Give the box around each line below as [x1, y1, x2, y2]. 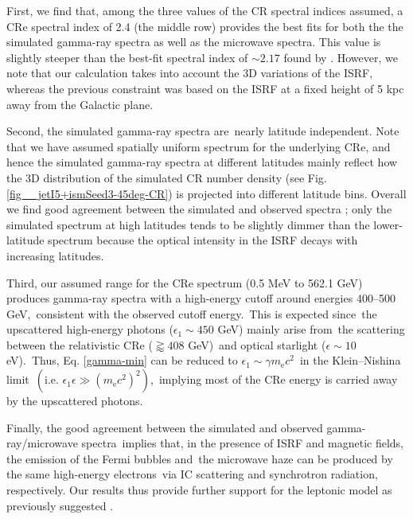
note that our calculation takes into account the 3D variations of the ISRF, [6, 64, 373, 81]
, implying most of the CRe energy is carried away [150, 371, 398, 388]
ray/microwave [6, 435, 78, 451]
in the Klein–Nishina [299, 352, 401, 369]
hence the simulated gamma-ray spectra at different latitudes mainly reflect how [6, 154, 398, 170]
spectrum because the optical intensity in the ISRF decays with [48, 232, 358, 248]
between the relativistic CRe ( [6, 336, 153, 353]
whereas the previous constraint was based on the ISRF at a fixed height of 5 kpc [6, 80, 404, 96]
